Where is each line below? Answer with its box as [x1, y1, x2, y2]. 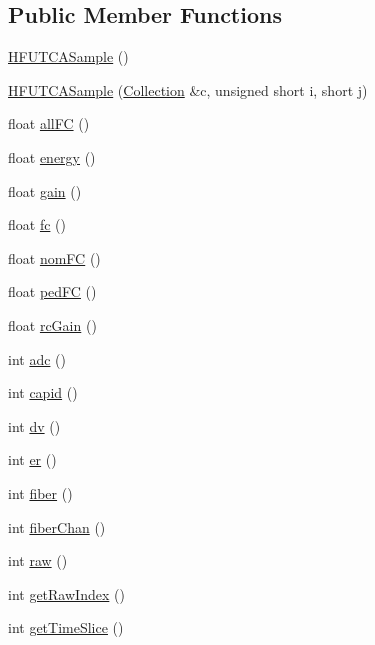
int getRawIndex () [8, 583, 125, 604]
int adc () [8, 348, 66, 369]
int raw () [8, 550, 68, 571]
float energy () [8, 146, 96, 167]
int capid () [8, 382, 78, 403]
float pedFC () [8, 281, 97, 302]
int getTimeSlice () [8, 617, 124, 638]
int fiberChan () [8, 516, 106, 537]
